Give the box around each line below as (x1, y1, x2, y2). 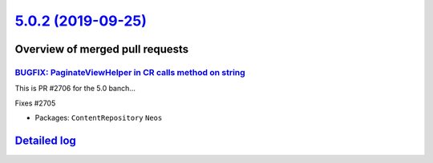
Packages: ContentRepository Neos (34, 113, 163, 123)
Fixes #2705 (14, 98, 56, 108)
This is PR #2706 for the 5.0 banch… (14, 84, 136, 93)
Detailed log (14, 133, 76, 147)
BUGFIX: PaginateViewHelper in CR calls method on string (14, 66, 246, 78)
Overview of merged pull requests (14, 42, 189, 56)
